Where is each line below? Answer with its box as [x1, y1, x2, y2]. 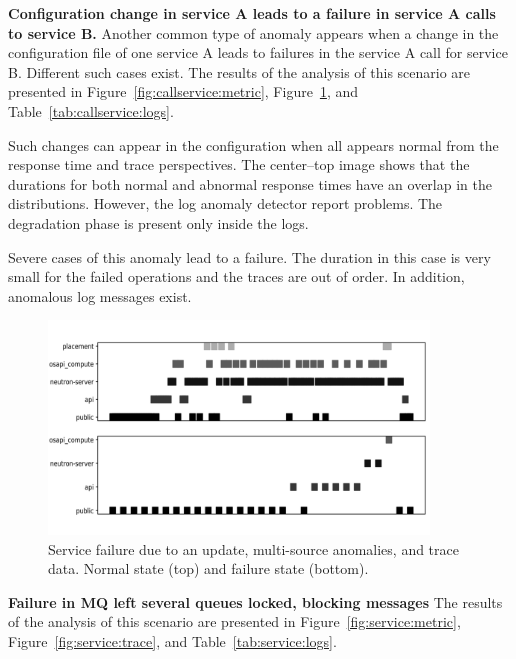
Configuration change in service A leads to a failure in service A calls [8, 3, 496, 23]
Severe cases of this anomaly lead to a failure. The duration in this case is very [8, 246, 491, 267]
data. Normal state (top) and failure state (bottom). [48, 558, 369, 579]
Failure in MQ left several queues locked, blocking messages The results [8, 591, 503, 612]
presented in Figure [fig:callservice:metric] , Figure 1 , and [8, 81, 359, 102]
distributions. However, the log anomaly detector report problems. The [8, 193, 443, 214]
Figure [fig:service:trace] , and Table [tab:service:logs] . [8, 630, 337, 651]
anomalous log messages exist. [8, 285, 192, 306]
